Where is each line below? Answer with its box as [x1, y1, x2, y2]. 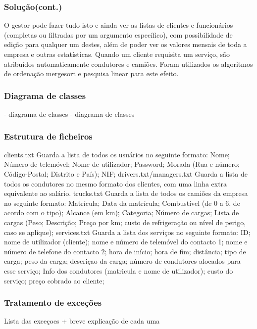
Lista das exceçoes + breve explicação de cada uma [4, 316, 160, 326]
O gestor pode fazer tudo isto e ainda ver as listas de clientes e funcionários [4, 20, 233, 30]
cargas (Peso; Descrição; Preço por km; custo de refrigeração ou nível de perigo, [4, 217, 246, 227]
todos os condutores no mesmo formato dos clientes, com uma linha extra [4, 178, 227, 188]
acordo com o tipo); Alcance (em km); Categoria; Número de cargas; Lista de [4, 207, 239, 218]
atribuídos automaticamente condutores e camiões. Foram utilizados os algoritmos [4, 58, 253, 69]
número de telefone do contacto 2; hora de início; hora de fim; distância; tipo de [4, 246, 246, 256]
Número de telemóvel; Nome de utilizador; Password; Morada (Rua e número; [4, 159, 240, 169]
